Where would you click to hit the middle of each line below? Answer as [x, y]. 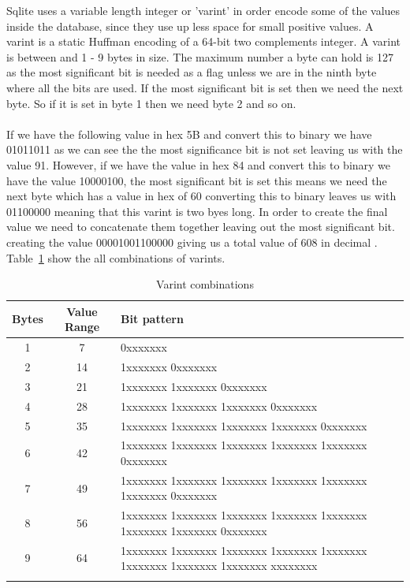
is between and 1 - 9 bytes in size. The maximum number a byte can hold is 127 [200, 56]
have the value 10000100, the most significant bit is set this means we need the [197, 180]
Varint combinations [205, 284]
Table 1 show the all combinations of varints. [116, 257]
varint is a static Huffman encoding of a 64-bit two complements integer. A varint [204, 41]
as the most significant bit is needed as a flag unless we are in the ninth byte [192, 72]
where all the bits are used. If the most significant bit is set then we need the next [205, 87]
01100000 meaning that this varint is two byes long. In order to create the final [197, 211]
